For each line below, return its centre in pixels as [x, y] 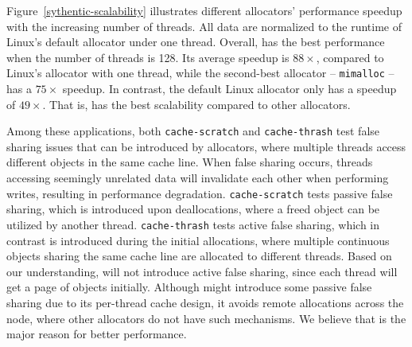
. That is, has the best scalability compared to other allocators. [196, 104]
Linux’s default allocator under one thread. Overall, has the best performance [196, 42]
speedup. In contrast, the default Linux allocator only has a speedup [229, 89]
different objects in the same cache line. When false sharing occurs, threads [190, 162]
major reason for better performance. [97, 334]
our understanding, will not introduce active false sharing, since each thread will [202, 271]
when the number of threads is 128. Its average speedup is [148, 57]
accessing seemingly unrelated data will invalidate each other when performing [198, 178]
